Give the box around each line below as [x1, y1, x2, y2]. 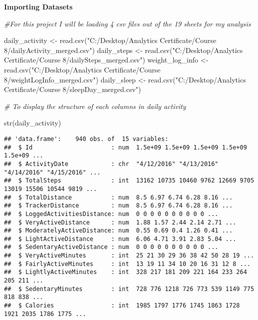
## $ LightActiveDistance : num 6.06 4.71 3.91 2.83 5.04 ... [4, 235, 237, 242]
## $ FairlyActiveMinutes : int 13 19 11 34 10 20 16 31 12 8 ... [4, 260, 251, 267]
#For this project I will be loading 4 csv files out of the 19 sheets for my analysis [4, 18, 251, 28]
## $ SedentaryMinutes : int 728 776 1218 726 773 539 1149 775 [4, 285, 255, 292]
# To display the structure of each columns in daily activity [4, 100, 186, 111]
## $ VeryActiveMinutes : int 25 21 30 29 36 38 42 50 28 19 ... [4, 252, 255, 259]
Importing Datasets [4, 1, 73, 11]
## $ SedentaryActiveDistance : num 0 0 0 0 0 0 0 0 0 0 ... [4, 243, 219, 251]
